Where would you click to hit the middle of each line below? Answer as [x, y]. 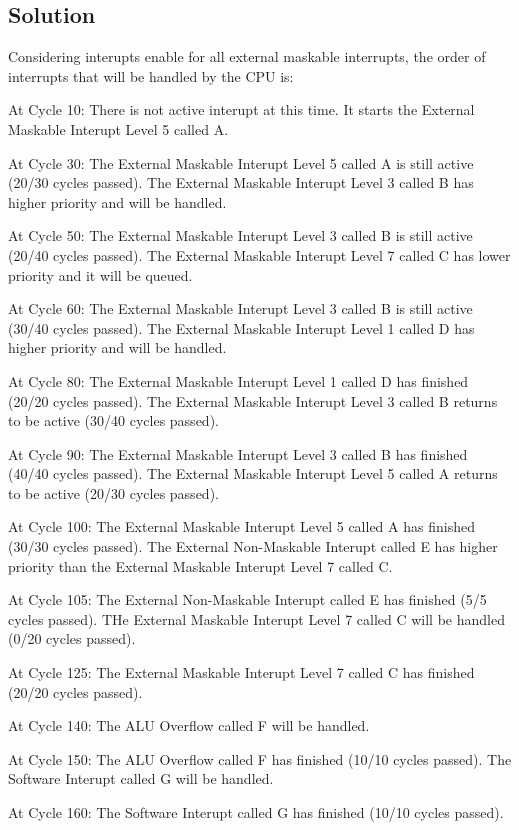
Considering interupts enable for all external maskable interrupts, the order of [247, 56]
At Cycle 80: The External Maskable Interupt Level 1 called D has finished [238, 380]
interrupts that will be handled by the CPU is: [151, 75]
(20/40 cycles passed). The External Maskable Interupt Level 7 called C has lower [259, 254]
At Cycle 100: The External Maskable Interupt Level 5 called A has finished [241, 526]
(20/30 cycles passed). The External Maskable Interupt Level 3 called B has [241, 182]
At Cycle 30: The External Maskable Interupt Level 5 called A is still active [241, 162]
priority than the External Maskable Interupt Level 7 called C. [200, 565]
